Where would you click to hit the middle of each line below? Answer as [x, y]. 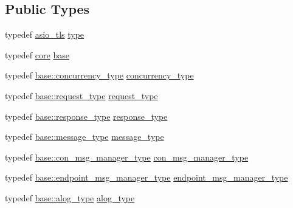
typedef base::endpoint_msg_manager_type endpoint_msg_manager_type [146, 177]
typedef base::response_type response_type [86, 116]
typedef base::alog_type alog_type [70, 197]
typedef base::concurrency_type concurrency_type [99, 75]
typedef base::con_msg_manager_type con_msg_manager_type [127, 157]
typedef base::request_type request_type [81, 95]
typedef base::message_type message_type [84, 137]
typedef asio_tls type [45, 34]
